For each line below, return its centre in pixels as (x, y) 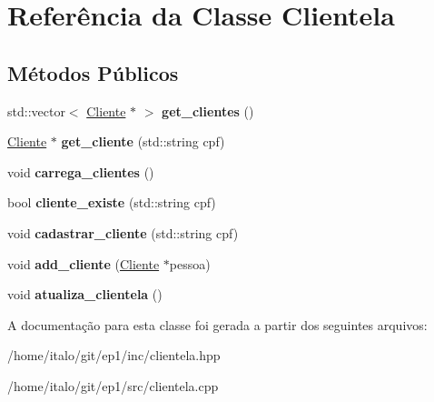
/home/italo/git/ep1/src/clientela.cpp (113, 385)
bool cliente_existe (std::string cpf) (112, 202)
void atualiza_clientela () (85, 294)
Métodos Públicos (93, 72)
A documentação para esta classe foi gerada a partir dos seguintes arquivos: (217, 324)
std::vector (36, 111)
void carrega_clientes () (81, 171)
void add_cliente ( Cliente (84, 263)
